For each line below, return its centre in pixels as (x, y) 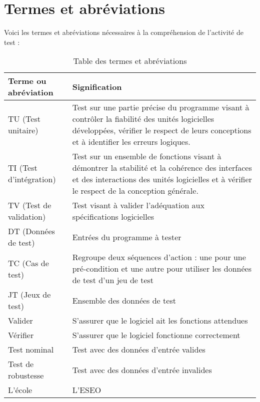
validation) (27, 217)
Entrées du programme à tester (127, 237)
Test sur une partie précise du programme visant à (161, 107)
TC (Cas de (28, 263)
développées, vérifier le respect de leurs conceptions (162, 130)
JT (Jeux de (29, 295)
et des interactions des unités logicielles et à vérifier (162, 179)
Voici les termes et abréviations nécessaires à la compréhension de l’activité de (124, 32)
